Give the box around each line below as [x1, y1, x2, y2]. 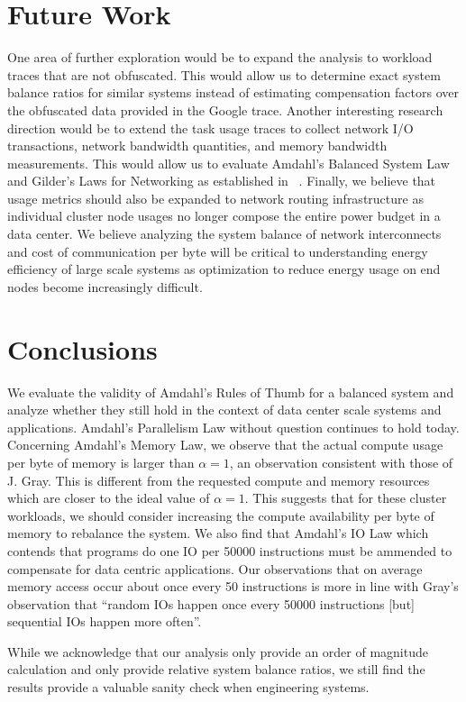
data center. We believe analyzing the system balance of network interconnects [7, 224, 442, 243]
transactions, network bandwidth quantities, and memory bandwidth [7, 136, 388, 155]
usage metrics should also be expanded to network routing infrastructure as [7, 188, 424, 207]
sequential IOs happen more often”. [7, 612, 202, 631]
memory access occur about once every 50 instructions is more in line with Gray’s [7, 577, 459, 596]
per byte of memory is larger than [7, 452, 195, 471]
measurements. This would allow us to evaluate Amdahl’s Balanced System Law [7, 153, 450, 172]
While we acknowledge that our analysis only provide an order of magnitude [7, 642, 428, 661]
